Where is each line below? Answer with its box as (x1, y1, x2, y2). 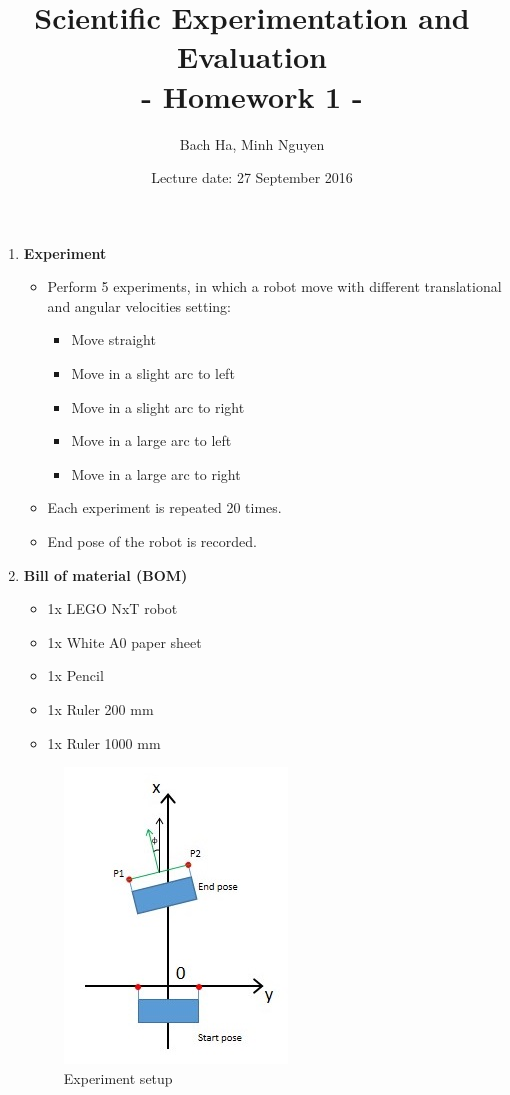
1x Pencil (47, 665, 104, 686)
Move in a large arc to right (71, 463, 241, 484)
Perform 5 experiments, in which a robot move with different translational (47, 276, 502, 297)
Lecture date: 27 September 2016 (151, 167, 353, 188)
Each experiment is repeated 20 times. (47, 497, 282, 518)
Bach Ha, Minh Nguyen (179, 133, 325, 154)
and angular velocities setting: (47, 295, 231, 316)
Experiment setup (63, 1067, 173, 1088)
